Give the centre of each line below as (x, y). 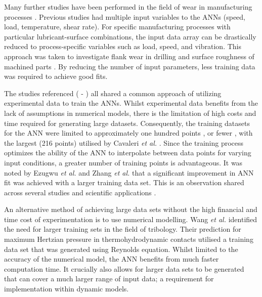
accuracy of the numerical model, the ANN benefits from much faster (112, 259)
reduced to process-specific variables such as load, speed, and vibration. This (123, 46)
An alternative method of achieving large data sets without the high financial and (131, 209)
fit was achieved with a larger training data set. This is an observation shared (124, 182)
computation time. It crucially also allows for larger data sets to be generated (124, 268)
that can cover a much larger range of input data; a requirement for (109, 279)
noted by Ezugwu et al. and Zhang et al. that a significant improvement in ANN (129, 172)
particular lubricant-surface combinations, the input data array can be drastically (130, 36)
